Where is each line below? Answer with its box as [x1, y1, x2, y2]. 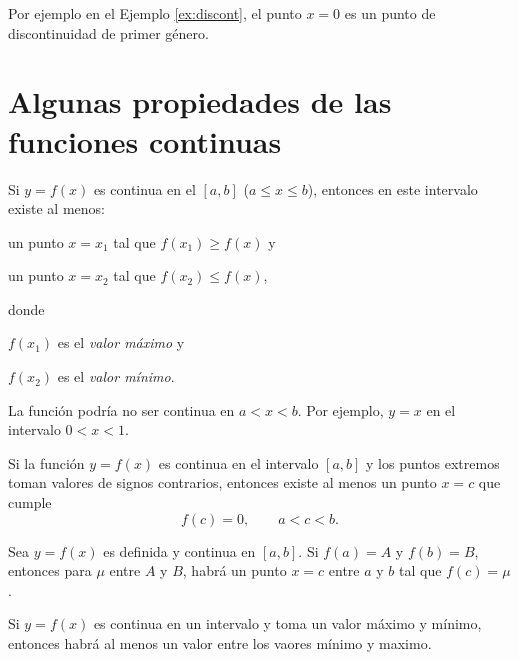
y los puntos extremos [366, 452, 500, 473]
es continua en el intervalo [158, 452, 319, 473]
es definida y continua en [103, 540, 256, 561]
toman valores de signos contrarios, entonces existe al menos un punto [8, 472, 437, 493]
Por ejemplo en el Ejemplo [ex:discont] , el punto [8, 3, 302, 23]
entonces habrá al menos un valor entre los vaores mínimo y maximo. [8, 633, 432, 653]
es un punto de [344, 3, 436, 23]
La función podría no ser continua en [8, 399, 235, 420]
